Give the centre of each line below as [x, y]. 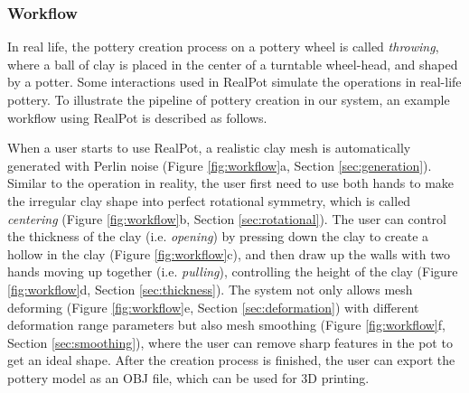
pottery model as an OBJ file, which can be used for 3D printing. [188, 377]
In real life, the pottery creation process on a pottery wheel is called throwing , [223, 47]
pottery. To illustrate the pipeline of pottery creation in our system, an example [229, 99]
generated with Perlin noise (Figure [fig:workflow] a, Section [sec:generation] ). [220, 165]
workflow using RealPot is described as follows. [137, 117]
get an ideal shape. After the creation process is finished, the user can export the [231, 360]
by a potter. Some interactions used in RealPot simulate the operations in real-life [234, 82]
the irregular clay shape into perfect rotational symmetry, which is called [209, 200]
